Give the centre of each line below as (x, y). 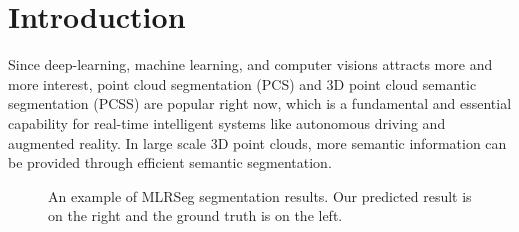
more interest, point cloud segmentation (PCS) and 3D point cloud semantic (242, 83)
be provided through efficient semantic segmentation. (170, 162)
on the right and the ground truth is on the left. (195, 215)
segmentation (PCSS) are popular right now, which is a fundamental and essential (260, 103)
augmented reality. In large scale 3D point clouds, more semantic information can (257, 142)
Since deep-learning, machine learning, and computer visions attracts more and (250, 64)
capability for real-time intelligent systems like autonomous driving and (227, 122)
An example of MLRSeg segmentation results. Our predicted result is (260, 195)
